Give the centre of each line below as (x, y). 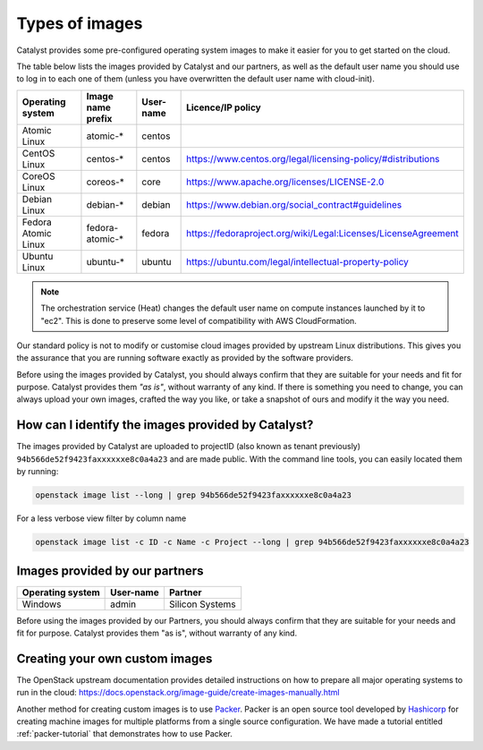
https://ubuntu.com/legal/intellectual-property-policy (297, 261)
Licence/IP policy (224, 107)
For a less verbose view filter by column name (102, 518)
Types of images (80, 23)
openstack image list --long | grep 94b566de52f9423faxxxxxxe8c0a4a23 (194, 495)
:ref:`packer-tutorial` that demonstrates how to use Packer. (124, 734)
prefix (99, 118)
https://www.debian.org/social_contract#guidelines (294, 204)
